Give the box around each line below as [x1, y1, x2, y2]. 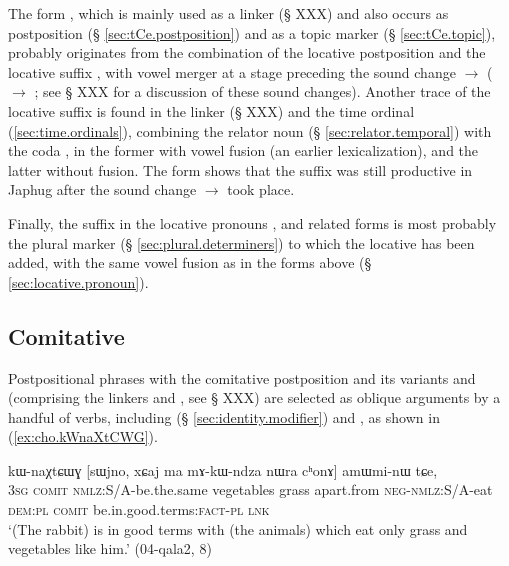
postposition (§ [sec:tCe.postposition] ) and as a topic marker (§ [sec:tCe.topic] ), [8, 22, 496, 43]
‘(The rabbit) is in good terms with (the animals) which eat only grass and [8, 518, 468, 539]
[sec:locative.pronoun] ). [8, 271, 149, 292]
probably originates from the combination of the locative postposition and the [8, 42, 486, 63]
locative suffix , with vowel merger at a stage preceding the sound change [8, 61, 456, 82]
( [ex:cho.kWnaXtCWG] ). [8, 426, 158, 447]
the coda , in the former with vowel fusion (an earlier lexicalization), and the [8, 140, 479, 161]
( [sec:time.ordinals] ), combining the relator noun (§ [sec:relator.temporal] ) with [8, 120, 492, 141]
